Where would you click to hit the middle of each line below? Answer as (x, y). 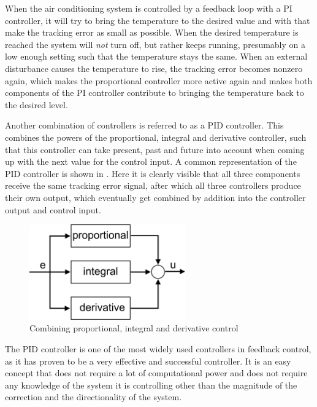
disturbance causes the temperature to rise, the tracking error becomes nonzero (154, 68)
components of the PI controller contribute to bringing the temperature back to (155, 93)
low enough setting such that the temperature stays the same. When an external (156, 56)
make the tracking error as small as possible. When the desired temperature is (152, 32)
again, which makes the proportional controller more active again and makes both (159, 80)
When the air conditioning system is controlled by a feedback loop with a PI (149, 8)
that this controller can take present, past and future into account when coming (155, 149)
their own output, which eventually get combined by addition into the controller (155, 197)
